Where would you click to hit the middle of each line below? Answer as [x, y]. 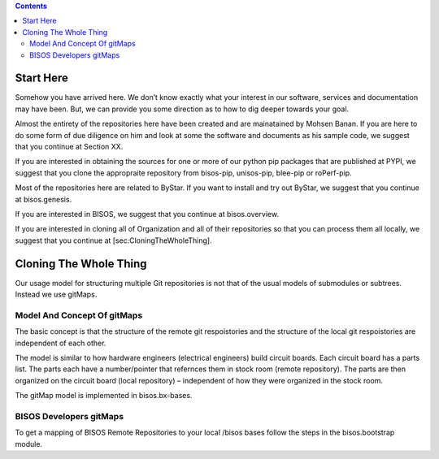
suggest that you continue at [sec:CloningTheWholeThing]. [113, 240]
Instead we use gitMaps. [56, 294]
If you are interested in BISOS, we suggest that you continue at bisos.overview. [147, 214]
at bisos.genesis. [43, 199]
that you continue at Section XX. [69, 147]
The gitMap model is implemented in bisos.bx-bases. [104, 396]
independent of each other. [61, 343]
